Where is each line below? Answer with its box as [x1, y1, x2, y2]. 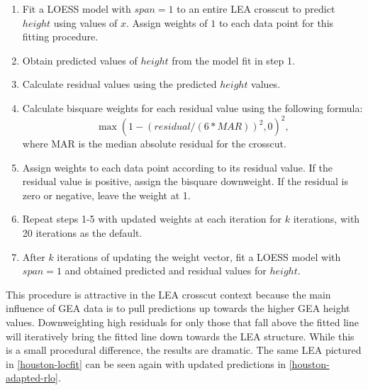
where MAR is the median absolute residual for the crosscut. [22, 136, 286, 151]
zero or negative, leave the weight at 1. [22, 187, 191, 202]
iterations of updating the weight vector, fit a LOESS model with [57, 249, 341, 264]
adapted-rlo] [6, 370, 58, 385]
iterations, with [293, 211, 360, 226]
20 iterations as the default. [22, 225, 143, 240]
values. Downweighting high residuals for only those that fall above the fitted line [6, 315, 359, 329]
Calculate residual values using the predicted [22, 77, 217, 91]
